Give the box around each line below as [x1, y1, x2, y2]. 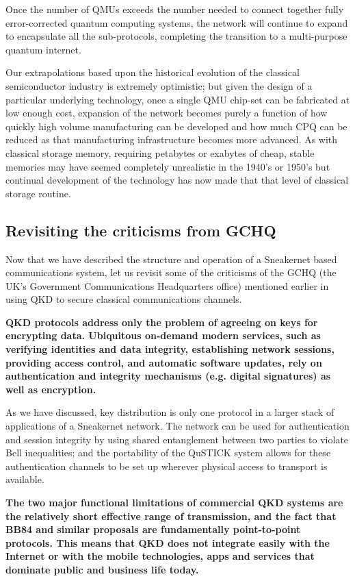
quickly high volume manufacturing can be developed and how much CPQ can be [5, 119, 347, 133]
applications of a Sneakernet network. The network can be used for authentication [5, 419, 350, 433]
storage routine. [5, 186, 71, 200]
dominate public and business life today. [5, 562, 199, 576]
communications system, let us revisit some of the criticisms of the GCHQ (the [5, 265, 337, 280]
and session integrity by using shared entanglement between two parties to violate [5, 432, 349, 446]
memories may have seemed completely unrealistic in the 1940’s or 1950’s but [5, 159, 330, 173]
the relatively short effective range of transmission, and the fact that [5, 508, 337, 523]
